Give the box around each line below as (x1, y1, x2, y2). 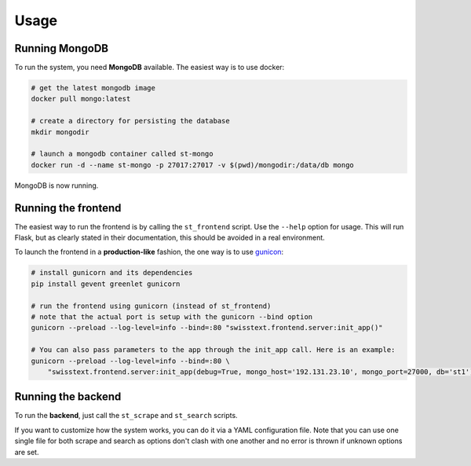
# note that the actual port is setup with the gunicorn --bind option (31, 313, 313, 321)
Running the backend (14, 390, 122, 404)
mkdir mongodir (31, 127, 89, 137)
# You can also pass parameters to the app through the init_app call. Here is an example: (31, 346, 396, 354)
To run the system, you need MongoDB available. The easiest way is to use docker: (14, 63, 285, 72)
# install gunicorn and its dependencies (31, 268, 193, 277)
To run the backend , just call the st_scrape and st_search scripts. (14, 411, 239, 420)
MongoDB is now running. (14, 181, 99, 190)
